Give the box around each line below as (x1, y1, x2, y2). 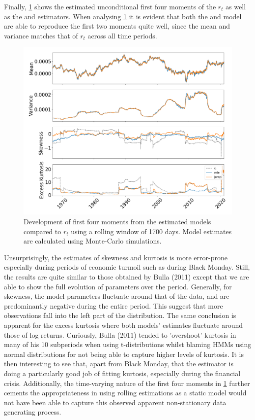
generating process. (4, 407, 61, 417)
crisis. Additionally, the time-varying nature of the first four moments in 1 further (4, 378, 250, 388)
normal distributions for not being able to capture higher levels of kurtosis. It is (4, 349, 244, 359)
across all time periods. (87, 30, 157, 40)
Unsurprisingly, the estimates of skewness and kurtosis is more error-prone (4, 252, 227, 262)
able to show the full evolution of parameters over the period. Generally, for (4, 281, 232, 291)
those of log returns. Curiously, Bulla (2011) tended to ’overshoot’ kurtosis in (4, 329, 236, 340)
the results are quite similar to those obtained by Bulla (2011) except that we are (4, 272, 249, 282)
